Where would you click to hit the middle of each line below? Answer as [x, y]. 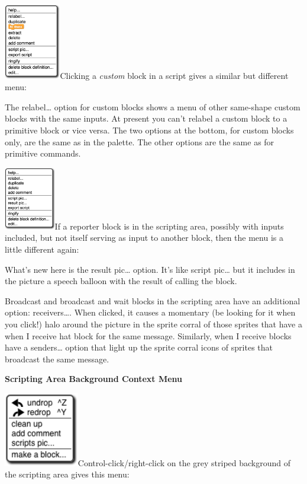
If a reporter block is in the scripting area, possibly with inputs [169, 226]
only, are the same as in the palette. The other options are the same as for [140, 141]
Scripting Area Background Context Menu [94, 379]
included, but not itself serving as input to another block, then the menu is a [144, 238]
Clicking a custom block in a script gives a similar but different [174, 75]
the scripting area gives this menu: [67, 474]
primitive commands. [43, 153]
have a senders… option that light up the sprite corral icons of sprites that [139, 347]
